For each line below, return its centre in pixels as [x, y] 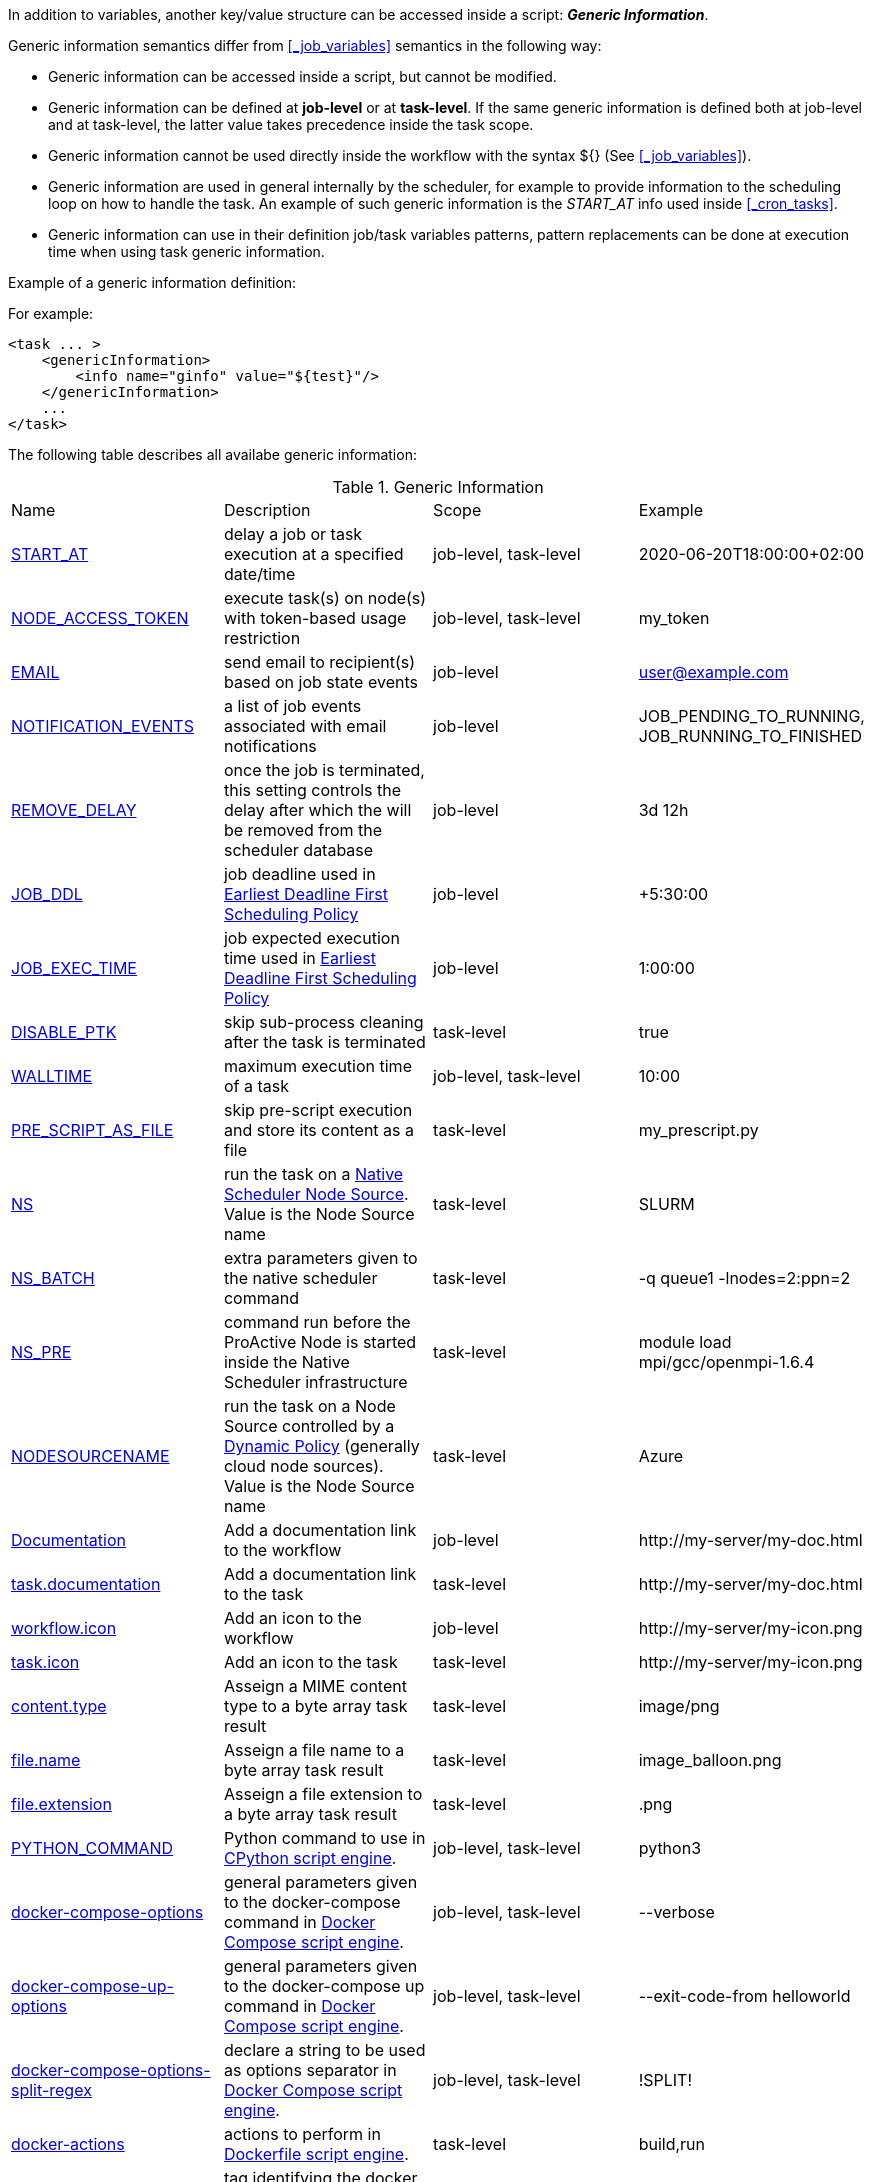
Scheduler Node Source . [316, 1194]
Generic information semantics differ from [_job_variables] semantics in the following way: [305, 45]
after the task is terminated [324, 1042]
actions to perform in [302, 2134]
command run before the [317, 1322]
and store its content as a [318, 1130]
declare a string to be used [324, 2050]
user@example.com [713, 672]
